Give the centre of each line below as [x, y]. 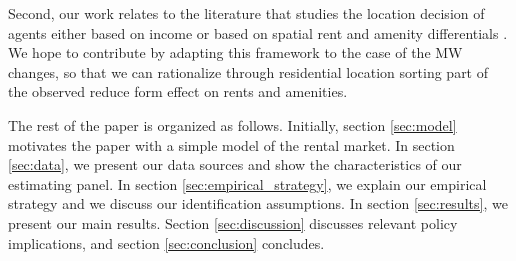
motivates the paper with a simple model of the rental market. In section [231, 144]
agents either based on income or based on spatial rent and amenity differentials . [258, 32]
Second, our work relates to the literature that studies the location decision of [246, 13]
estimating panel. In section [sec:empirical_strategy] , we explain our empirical [247, 183]
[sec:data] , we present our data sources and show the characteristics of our [235, 164]
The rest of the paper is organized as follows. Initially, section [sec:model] [232, 124]
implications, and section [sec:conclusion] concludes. [166, 242]
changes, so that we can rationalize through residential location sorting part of [248, 71]
